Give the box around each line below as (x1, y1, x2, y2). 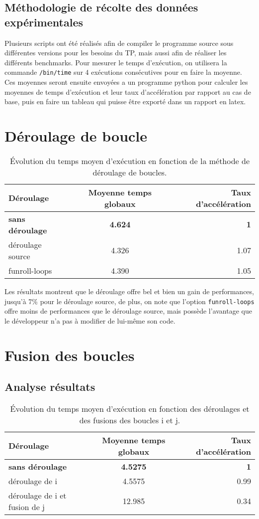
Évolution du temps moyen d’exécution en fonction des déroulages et (10, 402, 250, 414)
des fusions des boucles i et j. (79, 414, 180, 426)
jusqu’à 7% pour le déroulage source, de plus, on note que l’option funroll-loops (4, 296, 255, 306)
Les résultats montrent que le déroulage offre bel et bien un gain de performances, (4, 286, 254, 296)
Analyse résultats (4, 379, 95, 394)
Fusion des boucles (4, 345, 135, 365)
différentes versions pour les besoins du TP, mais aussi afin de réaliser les (4, 47, 227, 58)
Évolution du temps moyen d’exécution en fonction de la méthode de (9, 155, 250, 167)
